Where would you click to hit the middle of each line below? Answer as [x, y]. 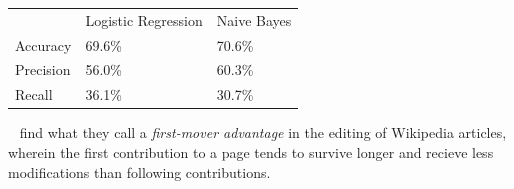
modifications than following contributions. [139, 171]
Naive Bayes [254, 19]
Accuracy [43, 44]
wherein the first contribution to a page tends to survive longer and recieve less [251, 151]
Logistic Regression [144, 19]
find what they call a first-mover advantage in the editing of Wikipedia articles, [263, 132]
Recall [34, 94]
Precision [43, 69]
